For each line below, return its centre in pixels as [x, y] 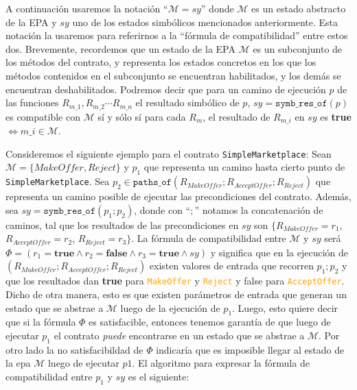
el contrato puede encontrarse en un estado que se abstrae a [179, 335]
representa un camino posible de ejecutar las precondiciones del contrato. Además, [178, 196]
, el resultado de [237, 116]
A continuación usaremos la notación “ [87, 8]
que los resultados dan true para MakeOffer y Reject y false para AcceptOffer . [175, 281]
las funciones [32, 102]
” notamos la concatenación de [259, 209]
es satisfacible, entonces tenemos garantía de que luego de [210, 322]
